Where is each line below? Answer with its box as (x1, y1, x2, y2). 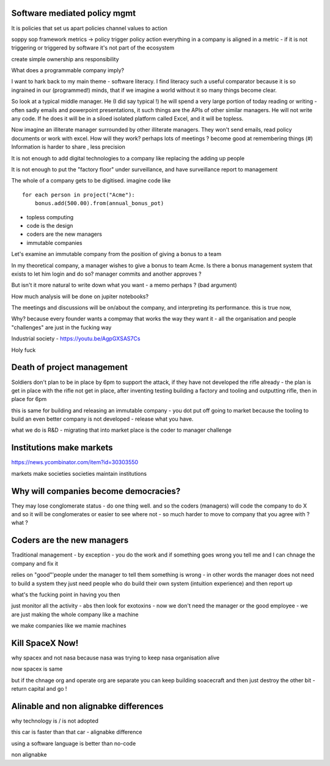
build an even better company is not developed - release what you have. (11, 415, 194, 422)
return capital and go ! (11, 685, 67, 693)
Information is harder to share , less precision (11, 143, 125, 151)
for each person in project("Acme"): (22, 191, 136, 198)
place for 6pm (11, 396, 47, 403)
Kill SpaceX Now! (11, 637, 79, 648)
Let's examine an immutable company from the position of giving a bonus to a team (11, 250, 222, 258)
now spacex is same (11, 665, 63, 673)
